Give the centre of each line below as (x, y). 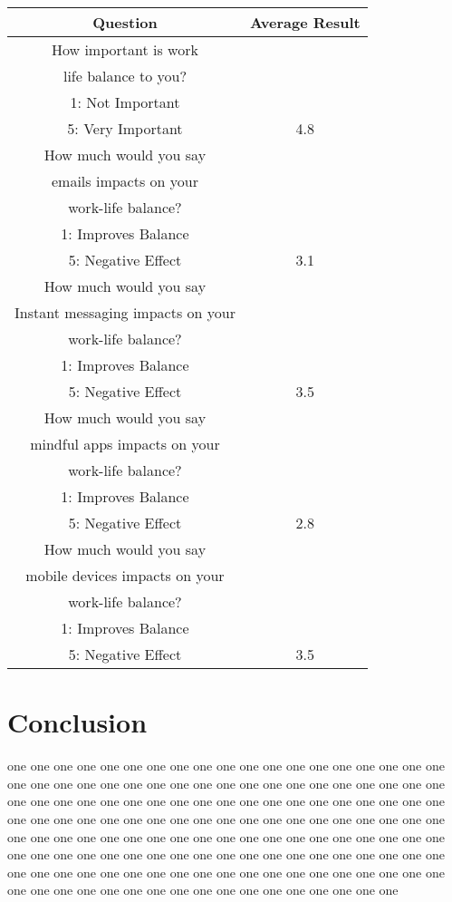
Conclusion (77, 722)
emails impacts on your (125, 181)
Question (125, 22)
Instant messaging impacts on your (125, 312)
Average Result (305, 22)
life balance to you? (125, 76)
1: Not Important (125, 102)
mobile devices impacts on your (125, 575)
